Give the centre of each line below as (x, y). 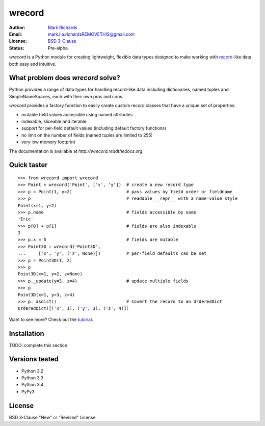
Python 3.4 (32, 385)
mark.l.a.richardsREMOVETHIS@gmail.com (91, 34)
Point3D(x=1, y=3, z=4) (46, 295)
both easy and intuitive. (33, 64)
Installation (26, 333)
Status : (17, 48)
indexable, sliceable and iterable (54, 121)
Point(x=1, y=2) (37, 205)
